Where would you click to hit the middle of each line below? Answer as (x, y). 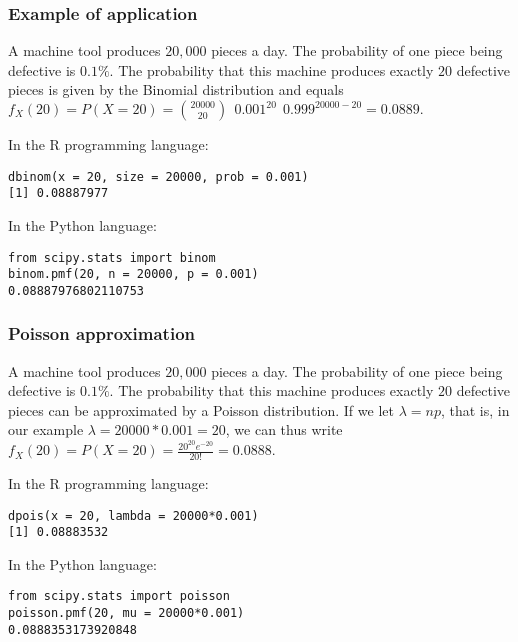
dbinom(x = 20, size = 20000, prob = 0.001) (158, 176)
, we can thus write (284, 429)
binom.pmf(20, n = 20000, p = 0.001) (133, 274)
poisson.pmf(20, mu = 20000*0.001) (126, 613)
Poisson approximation (101, 333)
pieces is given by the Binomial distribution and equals (176, 89)
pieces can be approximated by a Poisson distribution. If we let (201, 409)
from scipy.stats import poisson (119, 596)
